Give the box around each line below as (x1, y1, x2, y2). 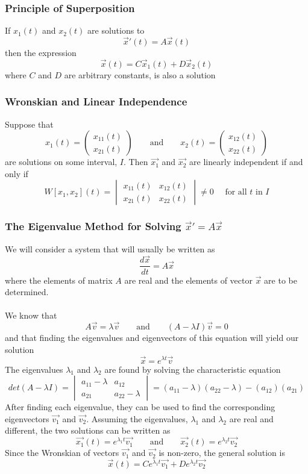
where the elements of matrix (5, 273, 113, 286)
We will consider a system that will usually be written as (5, 242, 215, 255)
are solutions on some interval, (5, 155, 118, 168)
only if (5, 167, 28, 179)
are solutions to (87, 24, 145, 37)
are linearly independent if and (189, 155, 303, 168)
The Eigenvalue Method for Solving (5, 219, 181, 234)
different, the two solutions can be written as (5, 424, 171, 437)
